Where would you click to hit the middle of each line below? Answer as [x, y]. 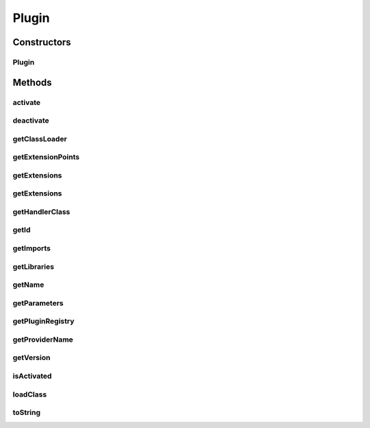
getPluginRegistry [44, 321]
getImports [32, 248]
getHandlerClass [41, 211]
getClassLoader [40, 139]
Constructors [42, 42]
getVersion [32, 358]
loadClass [30, 394]
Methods [32, 82]
